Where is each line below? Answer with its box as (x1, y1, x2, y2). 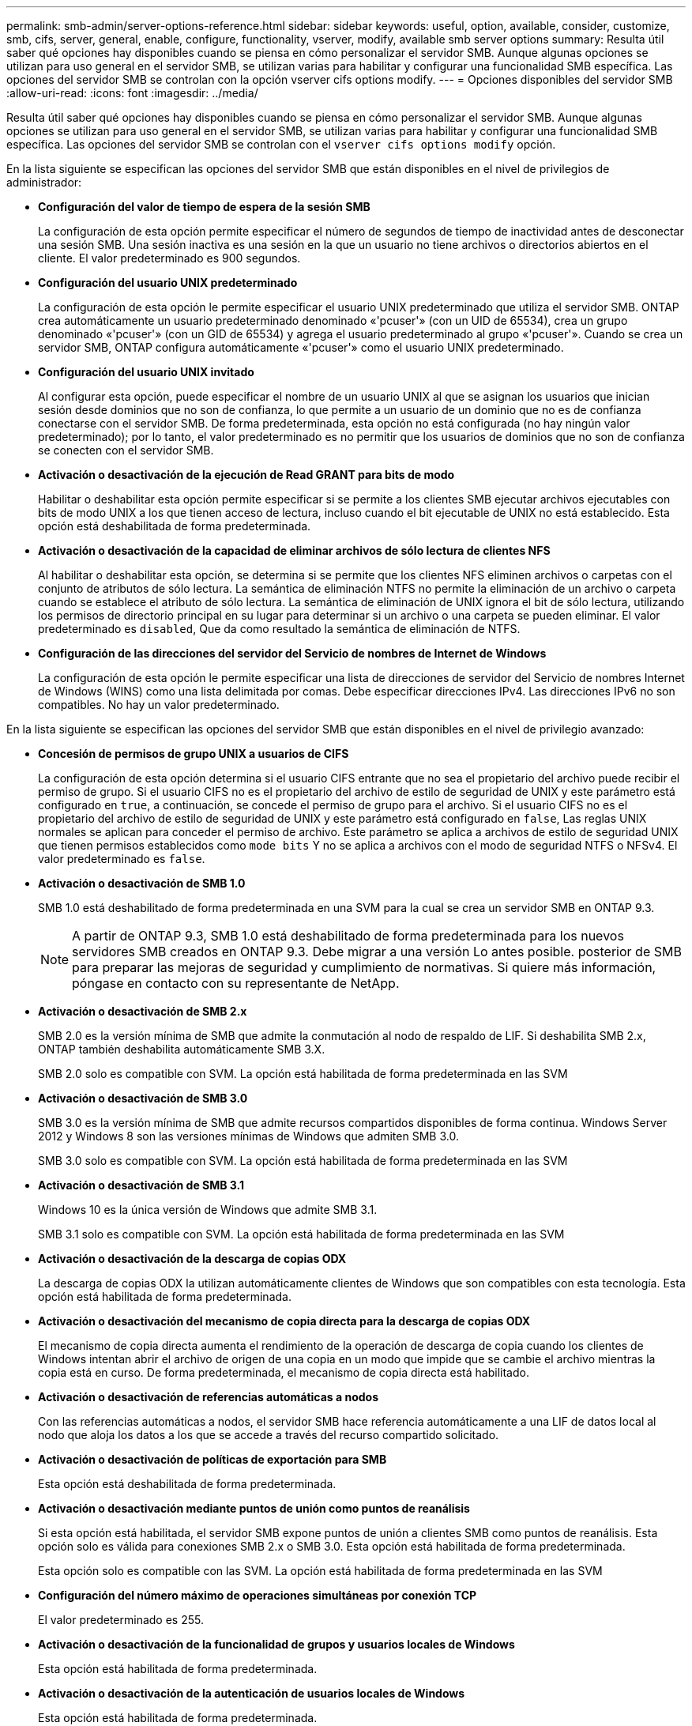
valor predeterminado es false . (38, 852, 205, 865)
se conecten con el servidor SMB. (38, 443, 214, 457)
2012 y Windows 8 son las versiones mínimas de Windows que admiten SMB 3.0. (38, 1129, 459, 1143)
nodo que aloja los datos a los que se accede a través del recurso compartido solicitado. (38, 1428, 499, 1441)
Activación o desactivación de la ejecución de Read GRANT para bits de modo (38, 468, 455, 481)
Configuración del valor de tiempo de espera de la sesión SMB (38, 200, 370, 213)
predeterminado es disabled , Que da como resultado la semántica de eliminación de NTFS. (38, 622, 521, 635)
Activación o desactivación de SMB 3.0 (38, 1091, 248, 1105)
